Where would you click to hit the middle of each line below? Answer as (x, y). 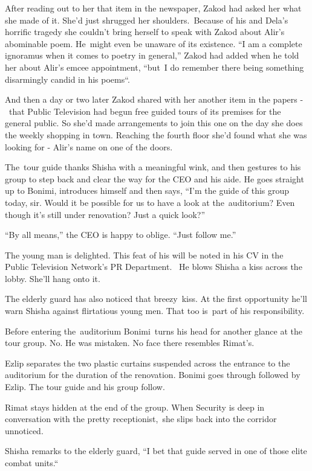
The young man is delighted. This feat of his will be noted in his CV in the (144, 255)
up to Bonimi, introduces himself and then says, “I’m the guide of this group (147, 191)
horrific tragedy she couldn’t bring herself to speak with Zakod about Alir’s (145, 32)
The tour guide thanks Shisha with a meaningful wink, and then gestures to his (153, 167)
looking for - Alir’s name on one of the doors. (89, 146)
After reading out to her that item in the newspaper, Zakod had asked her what (153, 8)
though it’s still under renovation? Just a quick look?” (105, 214)
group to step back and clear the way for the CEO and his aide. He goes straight (154, 178)
